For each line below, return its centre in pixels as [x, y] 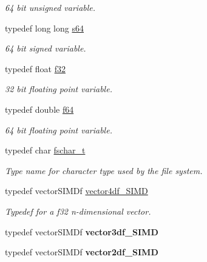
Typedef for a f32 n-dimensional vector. [78, 211]
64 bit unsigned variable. [50, 7]
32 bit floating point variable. [59, 89]
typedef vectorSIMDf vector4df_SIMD [76, 191]
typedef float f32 [35, 68]
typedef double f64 [39, 109]
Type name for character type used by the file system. [104, 170]
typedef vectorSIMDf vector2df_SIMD [82, 252]
